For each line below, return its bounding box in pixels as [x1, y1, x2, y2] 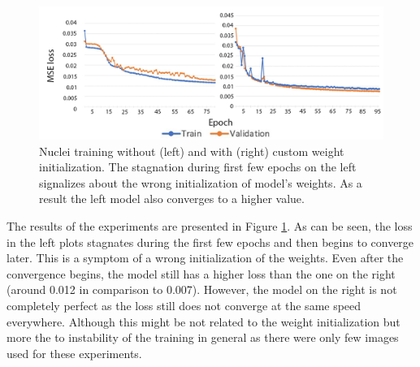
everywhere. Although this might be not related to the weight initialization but [6, 313, 401, 330]
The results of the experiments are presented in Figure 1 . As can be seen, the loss [6, 217, 413, 234]
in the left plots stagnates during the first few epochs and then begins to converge [6, 233, 414, 250]
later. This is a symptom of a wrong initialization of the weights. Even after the [6, 249, 404, 266]
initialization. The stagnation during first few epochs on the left [39, 158, 357, 175]
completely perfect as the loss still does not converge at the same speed [6, 296, 362, 313]
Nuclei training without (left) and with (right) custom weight [39, 142, 344, 159]
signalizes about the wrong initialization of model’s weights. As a [39, 174, 362, 191]
